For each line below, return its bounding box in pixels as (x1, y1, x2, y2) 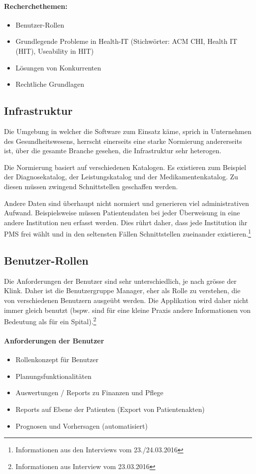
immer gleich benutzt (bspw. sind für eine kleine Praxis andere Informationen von (4, 305, 251, 315)
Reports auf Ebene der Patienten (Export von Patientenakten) (15, 404, 205, 414)
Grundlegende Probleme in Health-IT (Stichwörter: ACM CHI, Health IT (15, 36, 237, 46)
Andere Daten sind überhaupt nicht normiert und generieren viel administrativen (4, 198, 249, 208)
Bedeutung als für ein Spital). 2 (4, 315, 96, 326)
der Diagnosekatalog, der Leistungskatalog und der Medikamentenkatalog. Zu (4, 171, 238, 182)
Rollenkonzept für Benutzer (15, 354, 98, 365)
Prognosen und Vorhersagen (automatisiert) (15, 420, 148, 431)
